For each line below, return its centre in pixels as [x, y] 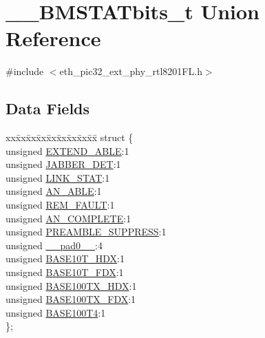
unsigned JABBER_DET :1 [63, 164]
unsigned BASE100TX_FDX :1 [71, 299]
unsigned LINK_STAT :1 [58, 177]
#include [25, 71]
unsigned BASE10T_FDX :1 [65, 272]
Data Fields [48, 108]
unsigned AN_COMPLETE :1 [68, 218]
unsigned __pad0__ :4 [54, 245]
